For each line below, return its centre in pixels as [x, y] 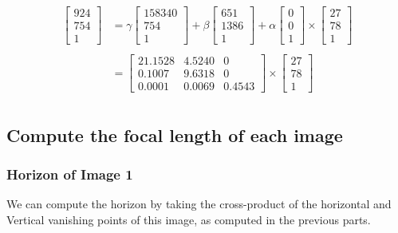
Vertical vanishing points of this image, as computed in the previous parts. [189, 219]
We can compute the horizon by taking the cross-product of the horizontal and [199, 204]
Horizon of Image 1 [70, 174]
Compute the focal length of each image [175, 134]
